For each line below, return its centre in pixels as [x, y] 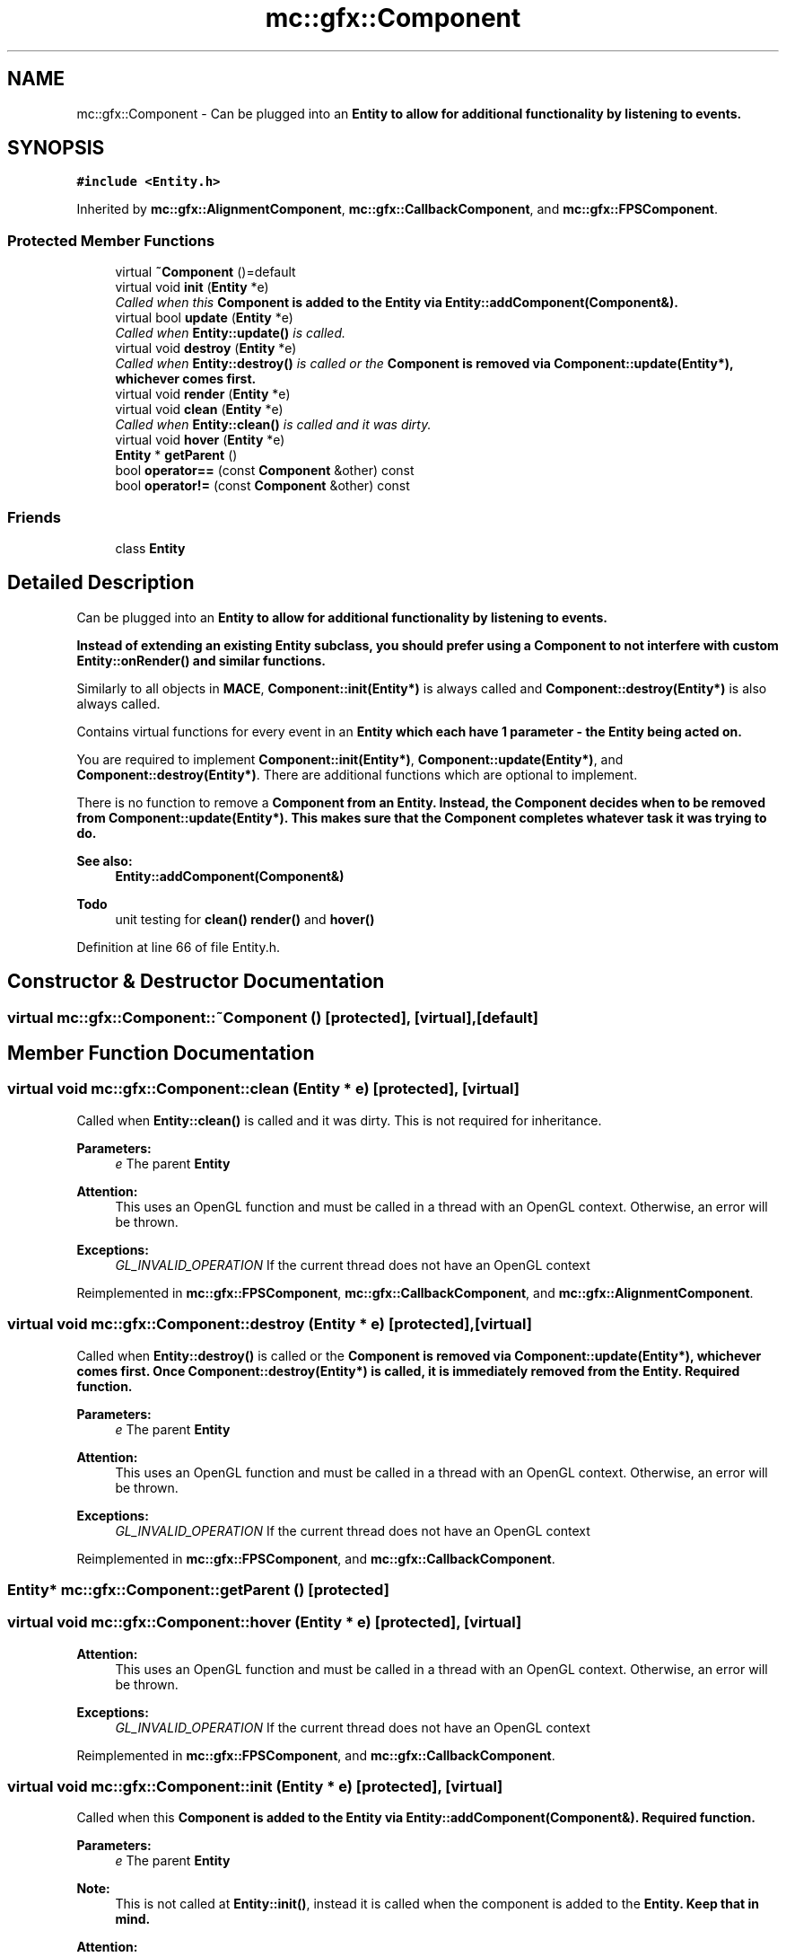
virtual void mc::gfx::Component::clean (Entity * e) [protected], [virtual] [263, 1089]
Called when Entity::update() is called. [231, 333]
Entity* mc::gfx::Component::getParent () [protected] [198, 1589]
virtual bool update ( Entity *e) [204, 318]
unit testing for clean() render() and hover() [245, 919]
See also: [105, 860]
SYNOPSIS [56, 148]
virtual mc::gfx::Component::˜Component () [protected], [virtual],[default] [273, 1017]
